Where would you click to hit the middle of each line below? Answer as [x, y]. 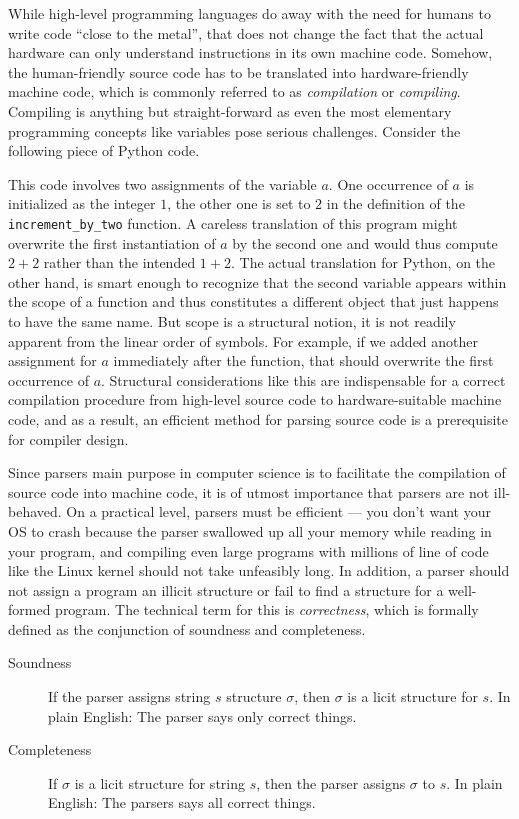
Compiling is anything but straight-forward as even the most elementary [230, 110]
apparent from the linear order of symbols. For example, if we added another [243, 340]
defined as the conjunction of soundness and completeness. [187, 628]
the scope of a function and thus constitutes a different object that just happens [253, 301]
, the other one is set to [239, 203]
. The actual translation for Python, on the [363, 262]
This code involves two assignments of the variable [162, 183]
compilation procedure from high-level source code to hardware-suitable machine [255, 399]
